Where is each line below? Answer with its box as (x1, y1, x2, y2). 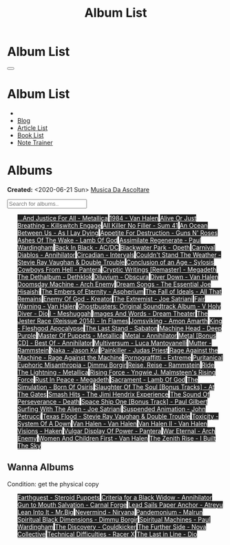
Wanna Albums (7, 461, 74, 473)
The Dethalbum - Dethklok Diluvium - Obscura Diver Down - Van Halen (17, 272, 219, 280)
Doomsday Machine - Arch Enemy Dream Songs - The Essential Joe (17, 280, 211, 288)
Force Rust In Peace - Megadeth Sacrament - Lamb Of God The (17, 375, 198, 383)
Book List (17, 131, 44, 139)
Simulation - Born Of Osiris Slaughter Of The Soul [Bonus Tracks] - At (17, 383, 215, 391)
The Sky (17, 441, 41, 450)
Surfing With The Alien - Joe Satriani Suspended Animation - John (17, 405, 206, 413)
